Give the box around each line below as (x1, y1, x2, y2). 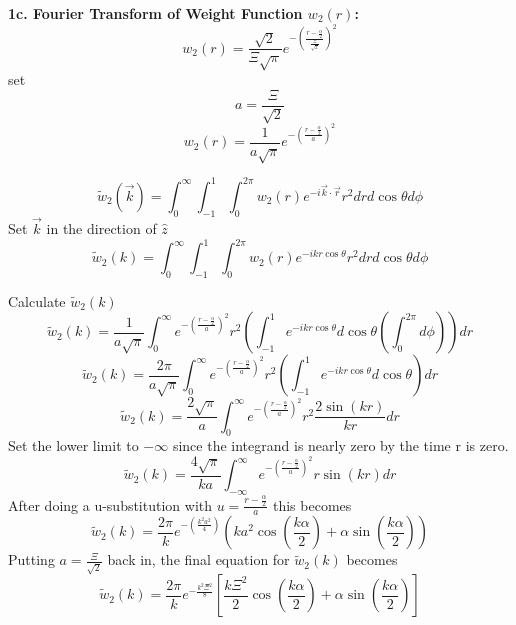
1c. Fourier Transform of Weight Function (8, 3, 303, 23)
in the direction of (46, 218, 157, 238)
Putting (8, 549, 55, 570)
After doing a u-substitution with (8, 494, 213, 515)
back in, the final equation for (107, 549, 290, 570)
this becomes (272, 494, 352, 515)
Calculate (8, 290, 66, 311)
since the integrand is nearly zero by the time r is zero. (172, 435, 509, 456)
